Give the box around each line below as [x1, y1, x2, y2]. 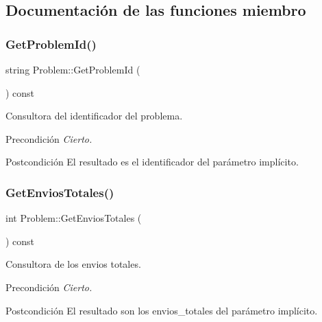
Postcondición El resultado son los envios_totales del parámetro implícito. [5, 303, 318, 317]
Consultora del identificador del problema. [5, 108, 183, 123]
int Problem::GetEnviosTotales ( [5, 211, 142, 225]
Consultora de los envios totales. [5, 257, 141, 271]
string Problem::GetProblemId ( [5, 62, 140, 76]
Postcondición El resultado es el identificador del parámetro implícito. [5, 154, 299, 169]
